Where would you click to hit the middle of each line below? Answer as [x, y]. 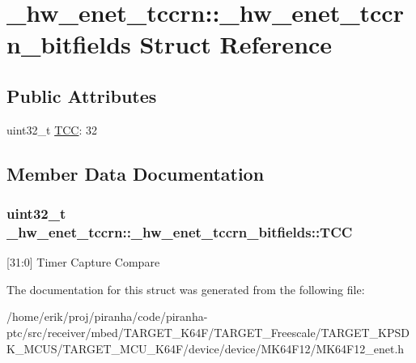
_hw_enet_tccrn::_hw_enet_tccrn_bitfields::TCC [180, 231]
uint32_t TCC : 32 [52, 129]
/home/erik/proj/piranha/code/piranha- [107, 316]
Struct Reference [236, 44]
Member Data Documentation [136, 173]
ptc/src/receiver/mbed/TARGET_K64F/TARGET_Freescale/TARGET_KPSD [208, 333]
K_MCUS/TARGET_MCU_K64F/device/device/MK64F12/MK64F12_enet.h [206, 348]
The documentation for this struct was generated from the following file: [186, 289]
